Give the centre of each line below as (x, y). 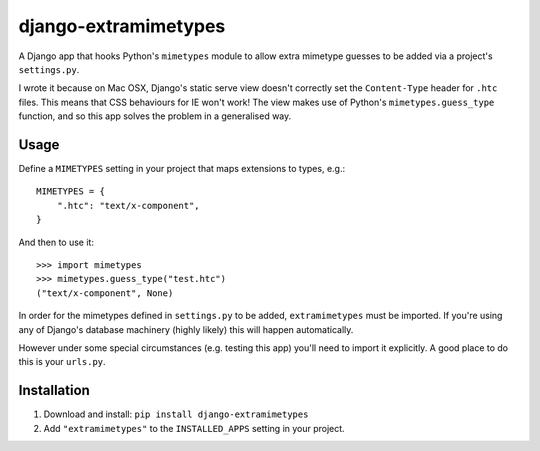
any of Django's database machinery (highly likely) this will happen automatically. (186, 329)
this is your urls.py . (62, 362)
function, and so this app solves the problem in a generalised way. (155, 116)
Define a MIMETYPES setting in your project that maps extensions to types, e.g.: (181, 169)
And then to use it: (56, 242)
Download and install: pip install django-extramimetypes (176, 414)
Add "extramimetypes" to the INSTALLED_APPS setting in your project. (194, 428)
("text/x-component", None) (105, 293)
